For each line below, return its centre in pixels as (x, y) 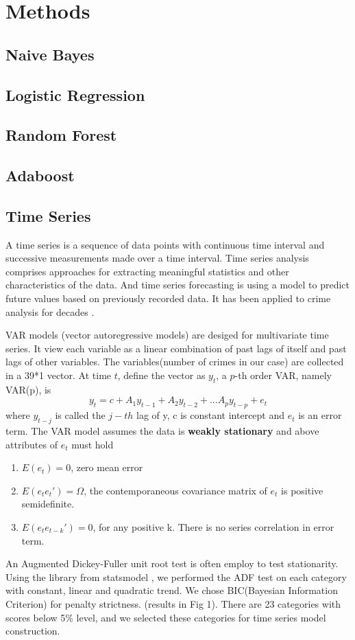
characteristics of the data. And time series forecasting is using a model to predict (177, 285)
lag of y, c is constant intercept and (211, 415)
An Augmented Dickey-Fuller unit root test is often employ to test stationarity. (172, 563)
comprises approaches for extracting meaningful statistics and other (147, 271)
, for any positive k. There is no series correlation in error (213, 527)
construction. (33, 631)
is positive (302, 490)
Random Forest (61, 135)
